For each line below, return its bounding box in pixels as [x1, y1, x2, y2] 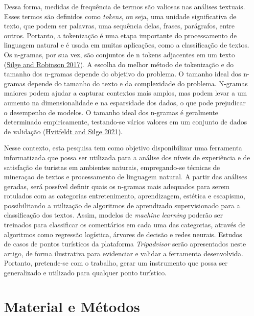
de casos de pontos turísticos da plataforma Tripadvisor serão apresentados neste [4, 239, 246, 249]
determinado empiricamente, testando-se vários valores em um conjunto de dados [4, 117, 247, 127]
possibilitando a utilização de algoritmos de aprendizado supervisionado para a [4, 200, 240, 210]
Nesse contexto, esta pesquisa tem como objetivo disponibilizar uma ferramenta [4, 143, 242, 153]
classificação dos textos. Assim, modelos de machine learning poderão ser [4, 210, 223, 220]
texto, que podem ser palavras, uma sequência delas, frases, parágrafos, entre [4, 21, 235, 31]
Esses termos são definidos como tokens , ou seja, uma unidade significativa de [4, 11, 236, 21]
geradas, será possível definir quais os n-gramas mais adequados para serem [4, 181, 230, 191]
